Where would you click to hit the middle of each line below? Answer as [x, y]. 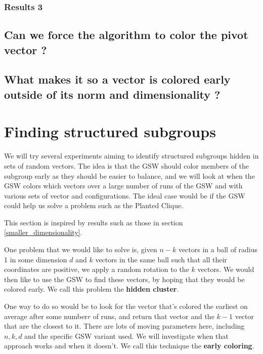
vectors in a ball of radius [218, 249]
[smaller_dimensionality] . [43, 232]
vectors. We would [226, 269]
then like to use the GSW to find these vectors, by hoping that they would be [124, 279]
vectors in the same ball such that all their [161, 259]
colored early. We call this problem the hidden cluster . [92, 289]
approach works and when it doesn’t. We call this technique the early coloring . [129, 346]
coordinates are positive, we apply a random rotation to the [97, 269]
